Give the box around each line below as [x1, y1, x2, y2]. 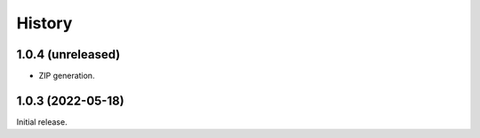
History [16, 13, 73, 33]
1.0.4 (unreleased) [16, 47, 121, 62]
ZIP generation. [38, 71, 95, 81]
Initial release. [16, 116, 68, 127]
